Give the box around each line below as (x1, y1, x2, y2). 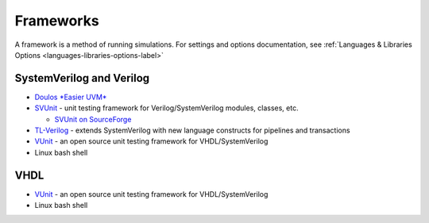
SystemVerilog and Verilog (14, 71, 150, 85)
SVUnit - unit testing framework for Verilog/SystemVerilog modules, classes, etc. (34, 103, 299, 113)
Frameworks (14, 12, 99, 29)
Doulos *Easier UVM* (34, 92, 107, 102)
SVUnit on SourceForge (54, 114, 132, 124)
